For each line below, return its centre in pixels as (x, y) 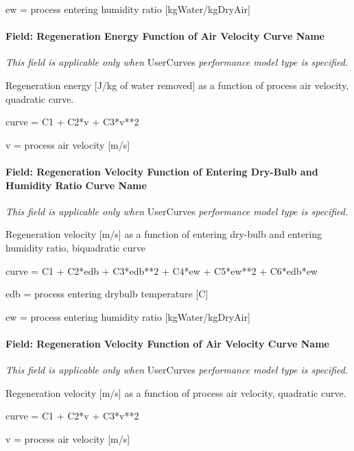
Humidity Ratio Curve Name (76, 185)
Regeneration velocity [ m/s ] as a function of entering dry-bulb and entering (164, 234)
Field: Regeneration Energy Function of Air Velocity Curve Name (165, 36)
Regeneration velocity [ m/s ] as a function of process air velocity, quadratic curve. (176, 392)
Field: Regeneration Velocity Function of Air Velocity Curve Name (167, 343)
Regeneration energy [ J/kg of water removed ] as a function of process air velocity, (177, 85)
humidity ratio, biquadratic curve (75, 247)
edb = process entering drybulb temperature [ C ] (107, 294)
